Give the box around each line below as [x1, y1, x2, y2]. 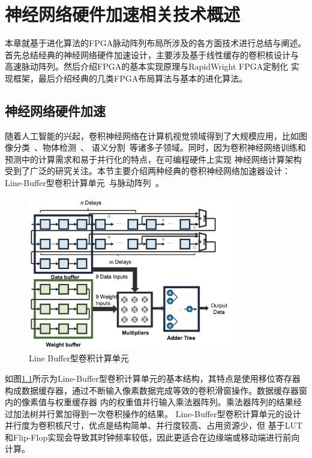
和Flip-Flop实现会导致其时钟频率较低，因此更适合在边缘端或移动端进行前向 [5, 430, 300, 443]
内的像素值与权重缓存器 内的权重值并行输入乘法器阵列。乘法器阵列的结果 [5, 396, 293, 408]
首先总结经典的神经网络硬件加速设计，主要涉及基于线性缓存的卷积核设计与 [5, 48, 299, 61]
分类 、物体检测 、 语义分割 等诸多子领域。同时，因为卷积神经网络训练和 [13, 141, 306, 154]
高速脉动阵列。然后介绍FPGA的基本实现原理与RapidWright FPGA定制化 [5, 60, 289, 73]
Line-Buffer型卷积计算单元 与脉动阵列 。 [5, 176, 164, 189]
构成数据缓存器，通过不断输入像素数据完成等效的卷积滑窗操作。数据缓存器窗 [5, 384, 307, 396]
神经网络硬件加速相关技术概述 [5, 2, 241, 26]
